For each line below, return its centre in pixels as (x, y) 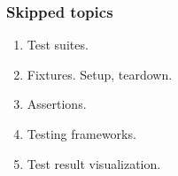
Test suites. (58, 45)
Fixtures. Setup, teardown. (100, 74)
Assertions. (57, 104)
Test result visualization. (94, 163)
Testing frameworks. (81, 134)
